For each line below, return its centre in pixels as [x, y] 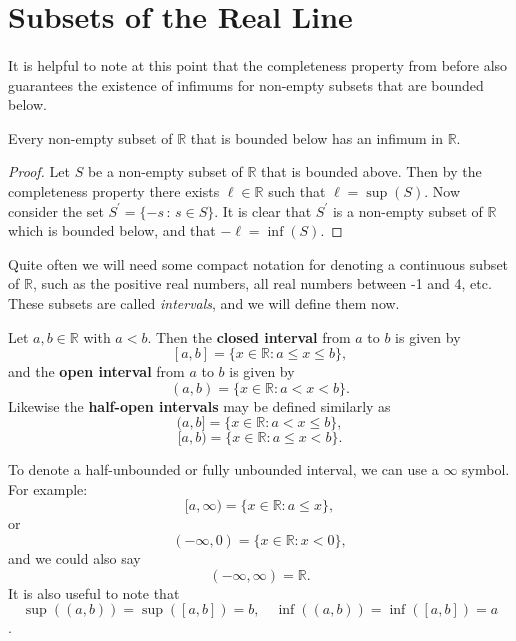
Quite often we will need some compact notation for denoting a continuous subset [258, 263]
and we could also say [74, 558]
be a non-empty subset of [165, 171]
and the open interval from [96, 371]
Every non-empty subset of [90, 137]
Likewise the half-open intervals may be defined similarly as [199, 405]
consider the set [56, 210]
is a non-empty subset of [407, 210]
